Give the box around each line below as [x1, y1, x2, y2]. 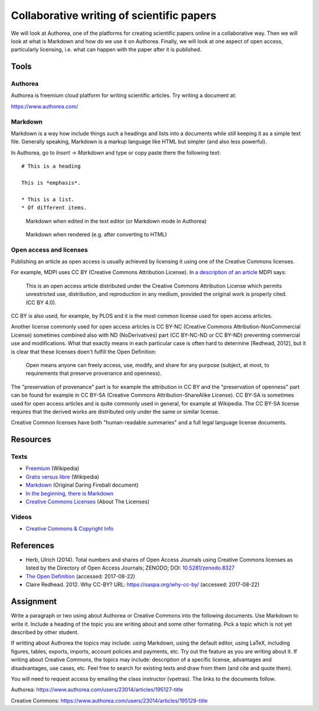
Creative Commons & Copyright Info [25, 525, 114, 532]
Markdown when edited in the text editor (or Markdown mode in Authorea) [25, 217, 207, 224]
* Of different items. [21, 204, 87, 211]
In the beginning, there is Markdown [25, 490, 114, 497]
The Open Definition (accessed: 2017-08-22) [25, 572, 135, 580]
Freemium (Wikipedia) [25, 465, 80, 472]
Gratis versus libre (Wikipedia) [25, 473, 100, 480]
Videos [11, 513, 32, 521]
